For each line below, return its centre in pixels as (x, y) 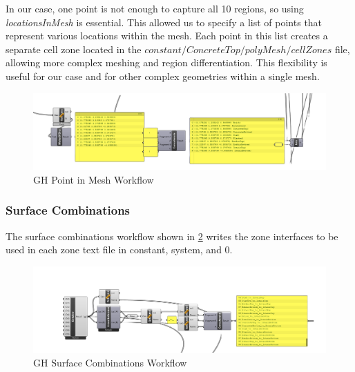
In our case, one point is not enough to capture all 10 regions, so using (155, 8)
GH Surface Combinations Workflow (110, 362)
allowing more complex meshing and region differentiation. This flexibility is (166, 62)
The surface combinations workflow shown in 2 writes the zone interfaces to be (172, 236)
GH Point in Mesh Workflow (94, 179)
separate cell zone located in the (74, 49)
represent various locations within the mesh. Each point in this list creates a (167, 36)
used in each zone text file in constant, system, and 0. (119, 249)
